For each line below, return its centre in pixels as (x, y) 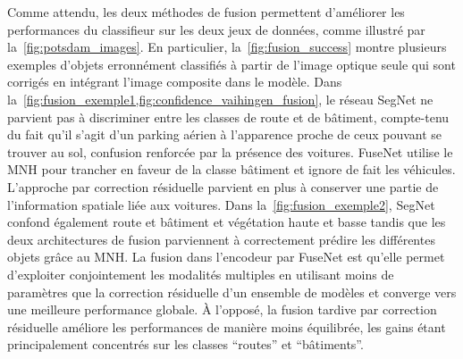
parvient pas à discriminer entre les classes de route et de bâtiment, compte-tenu (228, 117)
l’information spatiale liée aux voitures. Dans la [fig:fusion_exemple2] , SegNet (221, 204)
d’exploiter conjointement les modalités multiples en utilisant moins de (201, 274)
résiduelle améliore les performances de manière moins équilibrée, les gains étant (227, 326)
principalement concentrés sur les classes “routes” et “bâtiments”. (185, 344)
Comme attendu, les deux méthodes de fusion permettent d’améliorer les (206, 12)
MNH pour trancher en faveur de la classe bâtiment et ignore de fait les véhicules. (231, 169)
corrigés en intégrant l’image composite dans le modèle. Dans (175, 82)
